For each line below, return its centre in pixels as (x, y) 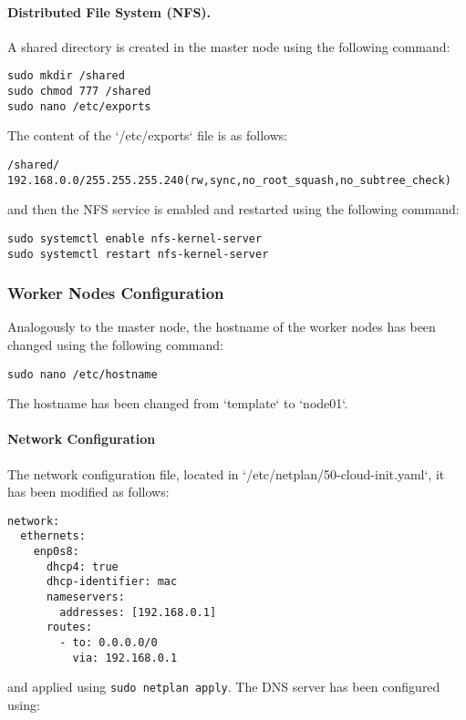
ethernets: (53, 536)
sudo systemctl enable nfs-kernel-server (135, 238)
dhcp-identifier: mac (112, 582)
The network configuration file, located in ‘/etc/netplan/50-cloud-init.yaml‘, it (226, 473)
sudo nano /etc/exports (79, 106)
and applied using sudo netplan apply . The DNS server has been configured (224, 687)
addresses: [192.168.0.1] (138, 612)
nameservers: (85, 597)
